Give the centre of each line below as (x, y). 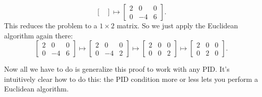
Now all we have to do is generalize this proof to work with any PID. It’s (117, 69)
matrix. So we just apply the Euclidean (177, 25)
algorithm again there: (39, 35)
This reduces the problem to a (51, 25)
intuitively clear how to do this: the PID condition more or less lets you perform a (131, 79)
